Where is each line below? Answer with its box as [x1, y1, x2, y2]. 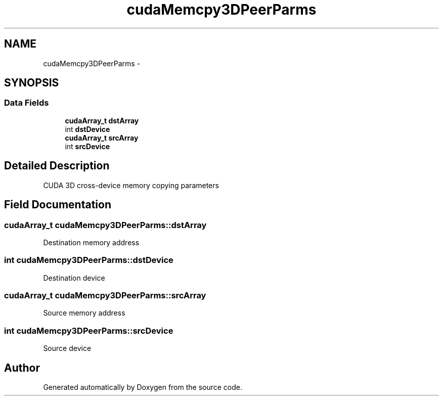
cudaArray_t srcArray [65, 133, 139, 142]
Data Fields [4, 98, 49, 108]
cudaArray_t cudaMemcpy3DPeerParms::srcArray [4, 290, 206, 300]
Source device [43, 344, 92, 353]
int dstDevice [65, 124, 110, 134]
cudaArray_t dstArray [65, 116, 139, 125]
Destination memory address [43, 238, 140, 247]
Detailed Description [4, 159, 110, 172]
